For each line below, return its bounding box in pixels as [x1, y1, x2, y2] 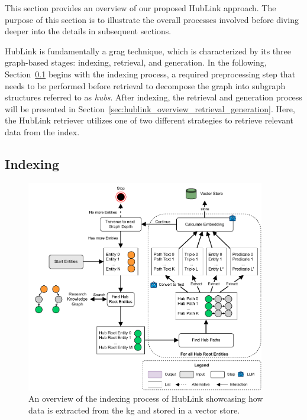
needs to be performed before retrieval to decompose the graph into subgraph [5, 79, 286, 92]
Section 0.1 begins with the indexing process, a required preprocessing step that [5, 67, 296, 80]
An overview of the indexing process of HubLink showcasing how [28, 392, 263, 405]
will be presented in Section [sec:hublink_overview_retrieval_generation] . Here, [5, 102, 295, 115]
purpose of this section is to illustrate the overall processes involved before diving [5, 13, 299, 25]
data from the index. [5, 125, 80, 138]
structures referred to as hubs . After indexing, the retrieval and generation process [5, 91, 302, 103]
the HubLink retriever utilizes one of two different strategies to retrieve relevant [5, 114, 293, 126]
